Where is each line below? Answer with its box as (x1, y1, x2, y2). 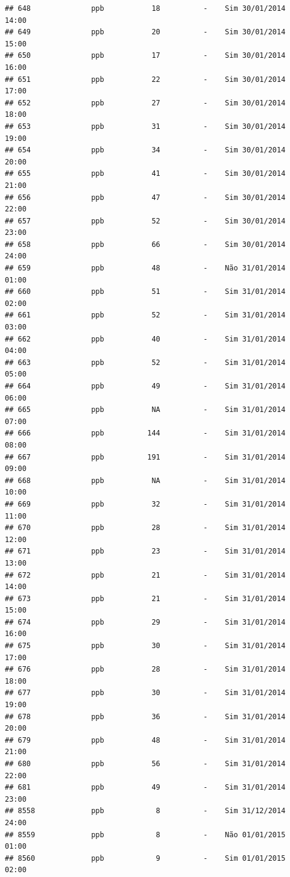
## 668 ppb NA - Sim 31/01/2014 (5, 476, 286, 485)
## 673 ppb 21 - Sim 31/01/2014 (5, 594, 286, 603)
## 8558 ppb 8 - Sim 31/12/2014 (5, 807, 286, 816)
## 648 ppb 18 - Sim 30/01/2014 (5, 4, 286, 13)
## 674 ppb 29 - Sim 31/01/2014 (5, 617, 286, 626)
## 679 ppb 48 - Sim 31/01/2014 (5, 735, 286, 744)
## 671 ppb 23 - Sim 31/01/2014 (5, 547, 286, 556)
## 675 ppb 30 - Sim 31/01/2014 (5, 641, 286, 651)
